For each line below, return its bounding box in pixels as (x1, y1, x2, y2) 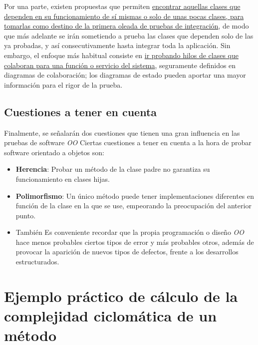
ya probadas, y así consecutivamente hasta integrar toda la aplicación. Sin (4, 40, 231, 51)
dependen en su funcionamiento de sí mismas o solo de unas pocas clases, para (4, 11, 244, 21)
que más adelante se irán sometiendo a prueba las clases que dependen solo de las (4, 30, 254, 41)
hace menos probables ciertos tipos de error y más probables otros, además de (15, 236, 254, 247)
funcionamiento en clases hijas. (15, 173, 110, 184)
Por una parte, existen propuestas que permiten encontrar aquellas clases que (4, 1, 241, 11)
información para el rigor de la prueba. (4, 79, 123, 90)
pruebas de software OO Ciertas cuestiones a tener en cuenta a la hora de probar (4, 137, 252, 148)
